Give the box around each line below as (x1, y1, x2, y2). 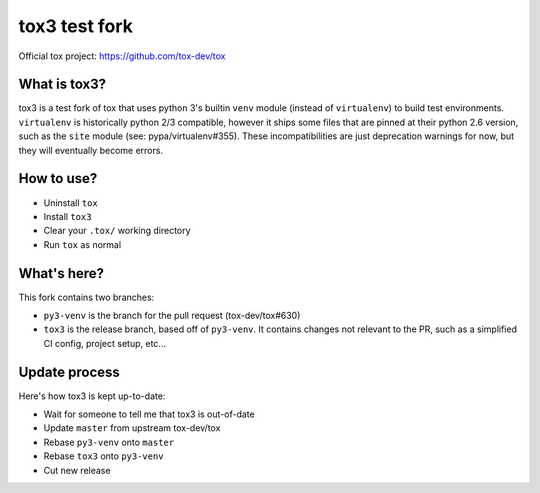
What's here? (18, 265, 105, 282)
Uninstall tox (43, 196, 99, 209)
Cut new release (43, 464, 111, 476)
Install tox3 (43, 210, 92, 222)
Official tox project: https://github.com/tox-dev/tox (18, 50, 226, 62)
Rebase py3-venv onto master (43, 436, 175, 448)
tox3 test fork (18, 15, 134, 37)
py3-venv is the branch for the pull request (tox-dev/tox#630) (43, 310, 301, 321)
